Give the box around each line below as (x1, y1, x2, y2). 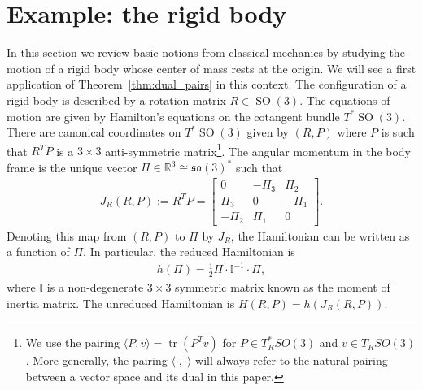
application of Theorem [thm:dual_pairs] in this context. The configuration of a (7, 76, 407, 93)
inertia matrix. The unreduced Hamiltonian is (7, 294, 235, 311)
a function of (7, 243, 70, 260)
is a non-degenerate (46, 279, 144, 296)
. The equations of (299, 91, 390, 108)
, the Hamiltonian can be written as (230, 227, 410, 244)
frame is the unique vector (7, 158, 137, 175)
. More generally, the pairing (25, 352, 168, 369)
